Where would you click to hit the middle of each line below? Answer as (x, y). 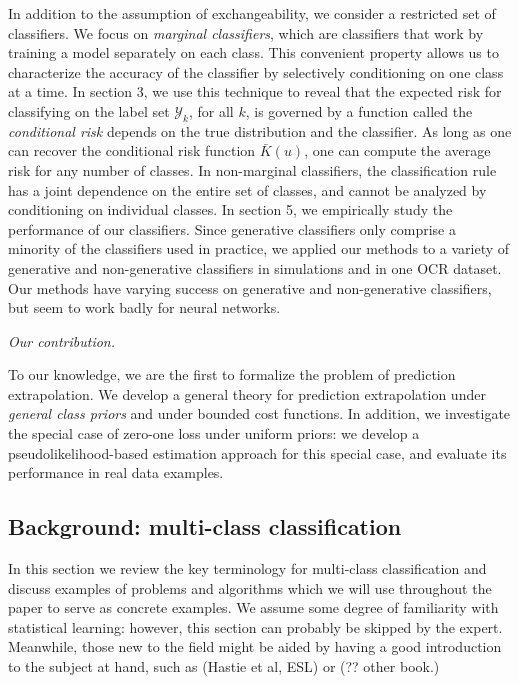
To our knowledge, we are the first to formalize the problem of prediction (232, 374)
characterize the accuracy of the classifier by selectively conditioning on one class (256, 71)
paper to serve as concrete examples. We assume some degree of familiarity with (253, 607)
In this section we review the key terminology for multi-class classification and (247, 568)
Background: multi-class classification (205, 526)
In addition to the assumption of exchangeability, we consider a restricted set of (252, 13)
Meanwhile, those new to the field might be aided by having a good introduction (255, 646)
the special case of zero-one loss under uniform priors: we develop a (214, 433)
